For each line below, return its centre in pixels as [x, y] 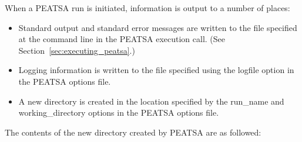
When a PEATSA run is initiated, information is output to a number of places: [147, 8]
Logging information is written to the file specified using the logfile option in [156, 70]
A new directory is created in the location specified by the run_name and [151, 101]
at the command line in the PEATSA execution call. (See [122, 39]
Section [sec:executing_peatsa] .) [77, 50]
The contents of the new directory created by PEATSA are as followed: [133, 132]
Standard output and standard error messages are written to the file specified [158, 27]
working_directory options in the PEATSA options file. [119, 112]
